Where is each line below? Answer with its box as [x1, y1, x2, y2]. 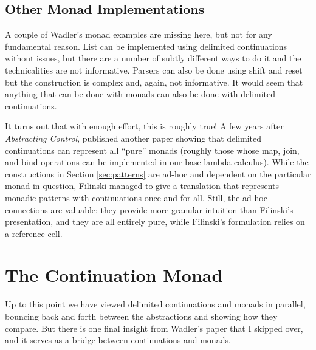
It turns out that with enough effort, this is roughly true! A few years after [5, 120, 284, 132]
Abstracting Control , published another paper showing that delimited [5, 131, 262, 144]
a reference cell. [5, 227, 63, 239]
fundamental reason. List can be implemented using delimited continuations [5, 39, 287, 52]
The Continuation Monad [5, 262, 223, 287]
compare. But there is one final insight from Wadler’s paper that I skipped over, [5, 321, 303, 334]
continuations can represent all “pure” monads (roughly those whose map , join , [5, 143, 300, 156]
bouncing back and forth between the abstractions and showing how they [5, 310, 278, 323]
